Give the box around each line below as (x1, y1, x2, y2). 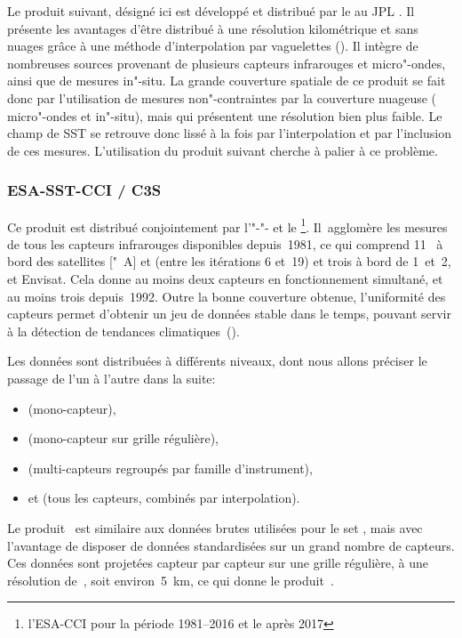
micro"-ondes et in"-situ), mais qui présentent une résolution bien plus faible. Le (7, 106, 442, 125)
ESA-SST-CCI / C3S (7, 179, 162, 201)
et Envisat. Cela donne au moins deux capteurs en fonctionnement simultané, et (7, 270, 443, 287)
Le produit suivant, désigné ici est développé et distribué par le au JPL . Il (7, 2, 415, 20)
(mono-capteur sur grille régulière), (28, 429, 219, 448)
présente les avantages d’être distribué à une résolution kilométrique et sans (7, 19, 418, 37)
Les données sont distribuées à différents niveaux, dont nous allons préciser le (7, 351, 427, 370)
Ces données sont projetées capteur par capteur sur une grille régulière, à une (7, 553, 428, 572)
